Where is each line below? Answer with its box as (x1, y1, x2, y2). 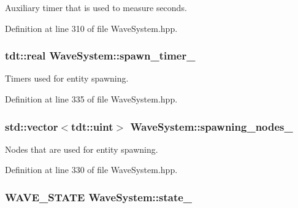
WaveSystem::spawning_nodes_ (130, 118, 293, 134)
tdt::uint (71, 118, 113, 134)
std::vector (5, 118, 58, 134)
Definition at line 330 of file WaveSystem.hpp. (5, 163, 178, 176)
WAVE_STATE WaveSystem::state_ (5, 189, 193, 204)
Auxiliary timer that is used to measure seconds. (5, 1, 187, 13)
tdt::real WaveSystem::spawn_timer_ (5, 48, 196, 63)
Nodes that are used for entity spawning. (5, 142, 158, 155)
